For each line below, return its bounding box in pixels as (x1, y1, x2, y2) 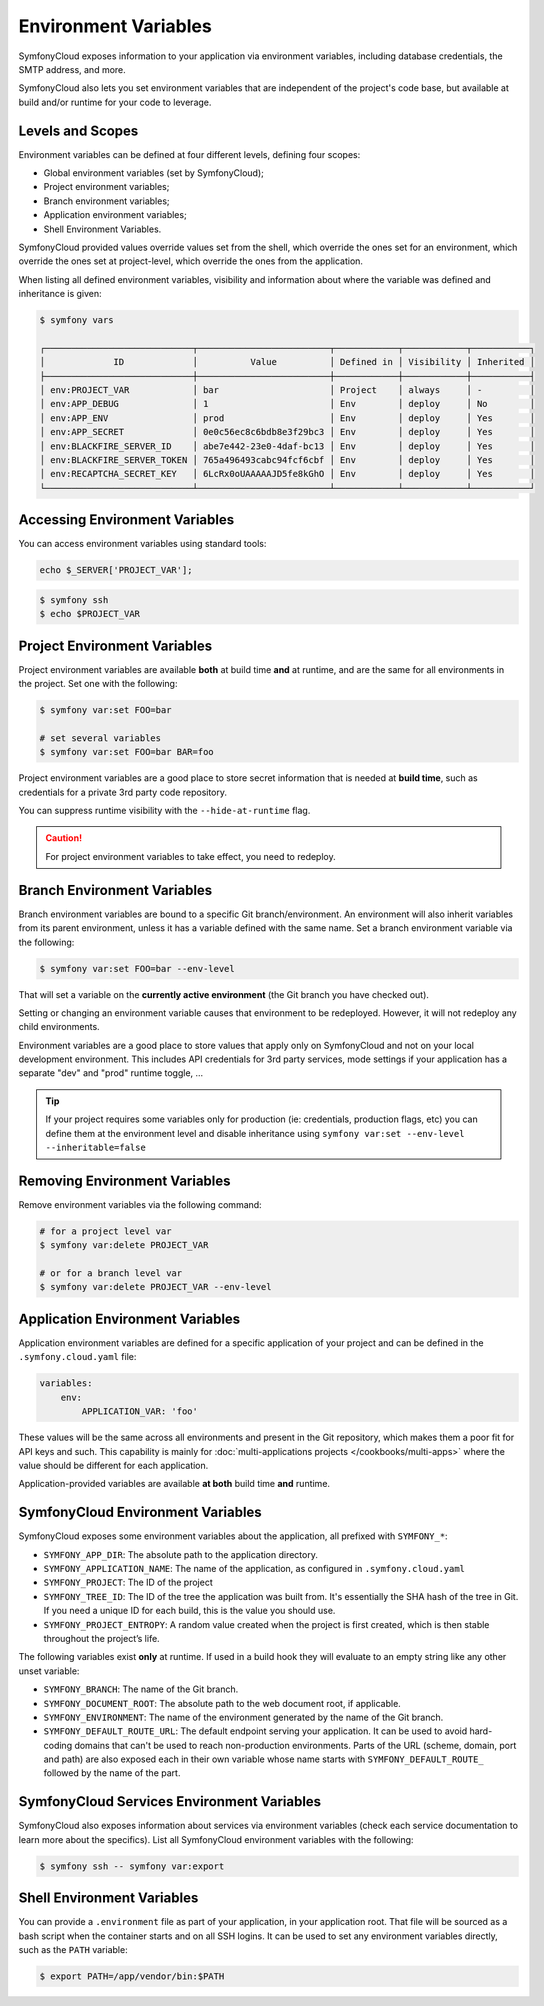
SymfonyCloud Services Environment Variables (18, 1793, 322, 1810)
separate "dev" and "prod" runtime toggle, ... (18, 1067, 204, 1079)
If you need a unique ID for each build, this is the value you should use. (43, 1605, 336, 1617)
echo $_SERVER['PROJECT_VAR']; (39, 565, 194, 576)
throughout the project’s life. (43, 1632, 160, 1644)
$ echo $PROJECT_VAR (39, 608, 140, 620)
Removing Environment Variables (18, 1172, 231, 1189)
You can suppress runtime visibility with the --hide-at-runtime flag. (18, 805, 311, 817)
